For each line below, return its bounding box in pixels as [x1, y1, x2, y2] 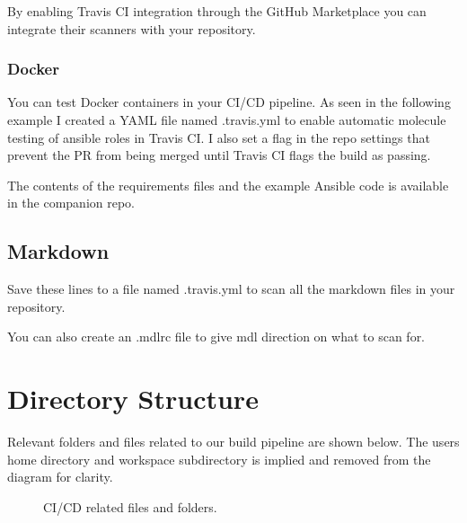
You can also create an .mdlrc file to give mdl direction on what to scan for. [7, 327, 426, 346]
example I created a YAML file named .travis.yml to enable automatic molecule [7, 111, 446, 129]
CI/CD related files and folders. [43, 497, 217, 516]
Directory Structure [7, 380, 259, 417]
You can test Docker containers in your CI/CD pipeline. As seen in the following [7, 93, 451, 111]
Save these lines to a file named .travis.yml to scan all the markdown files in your [7, 279, 455, 298]
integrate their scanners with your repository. [7, 19, 256, 38]
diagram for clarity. [7, 467, 113, 486]
